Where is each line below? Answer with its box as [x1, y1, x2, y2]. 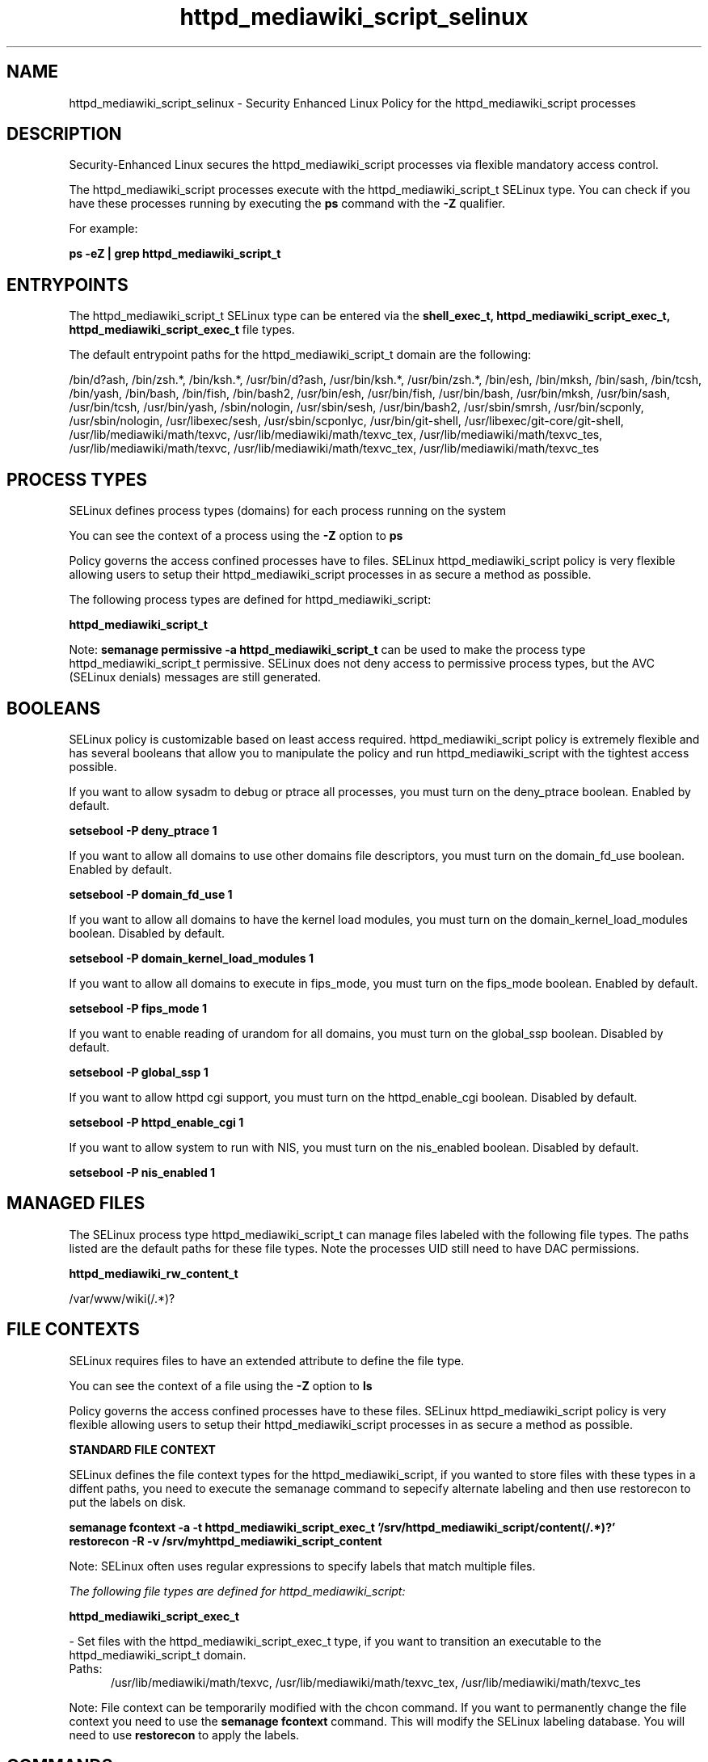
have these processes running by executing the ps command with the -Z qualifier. [69, 196, 505, 211]
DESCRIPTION [6, 124, 122, 145]
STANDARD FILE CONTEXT [69, 1442, 216, 1456]
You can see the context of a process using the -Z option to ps [69, 529, 403, 543]
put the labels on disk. [69, 1494, 187, 1509]
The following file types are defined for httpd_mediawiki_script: [69, 1583, 406, 1598]
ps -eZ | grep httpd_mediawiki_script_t [69, 247, 281, 261]
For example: [69, 221, 138, 236]
